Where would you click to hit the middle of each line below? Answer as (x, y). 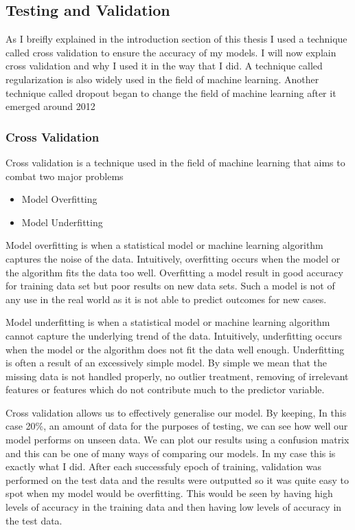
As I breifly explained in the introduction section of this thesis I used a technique (176, 39)
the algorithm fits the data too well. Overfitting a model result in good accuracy (174, 272)
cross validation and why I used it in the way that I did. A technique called (164, 66)
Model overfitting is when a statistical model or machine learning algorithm (164, 245)
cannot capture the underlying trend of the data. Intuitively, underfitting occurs (174, 335)
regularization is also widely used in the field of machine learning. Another (162, 79)
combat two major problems (65, 176)
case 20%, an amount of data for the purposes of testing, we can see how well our (177, 426)
